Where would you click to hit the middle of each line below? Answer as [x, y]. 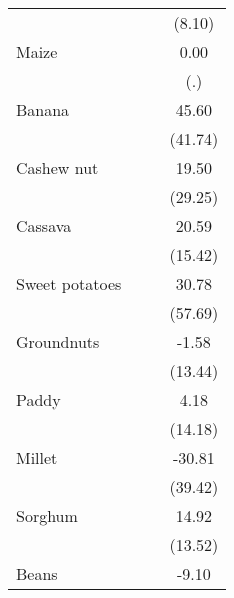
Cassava [44, 225]
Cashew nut [57, 167]
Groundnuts [58, 341]
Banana [43, 109]
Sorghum [47, 515]
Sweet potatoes [69, 283]
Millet [37, 457]
